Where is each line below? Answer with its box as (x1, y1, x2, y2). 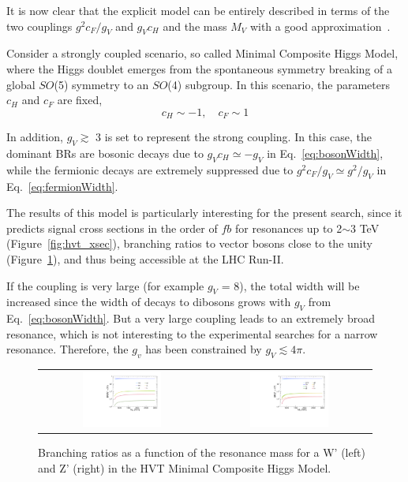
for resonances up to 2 (234, 219, 342, 236)
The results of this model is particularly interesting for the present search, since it (6, 204, 402, 221)
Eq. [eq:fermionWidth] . (6, 177, 118, 194)
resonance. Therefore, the (6, 341, 129, 357)
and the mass (163, 17, 227, 34)
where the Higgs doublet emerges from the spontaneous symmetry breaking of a (6, 60, 392, 77)
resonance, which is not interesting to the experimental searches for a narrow (6, 325, 378, 342)
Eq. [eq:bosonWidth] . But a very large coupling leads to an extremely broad (6, 310, 376, 327)
